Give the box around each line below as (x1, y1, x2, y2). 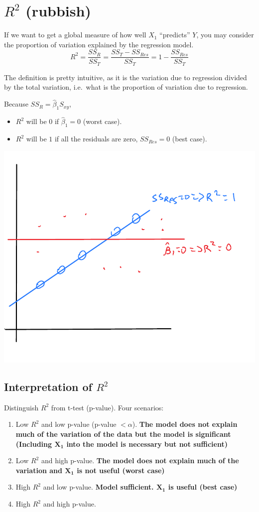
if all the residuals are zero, (54, 133, 138, 144)
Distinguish (4, 402, 39, 412)
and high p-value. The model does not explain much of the (41, 455, 239, 466)
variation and (15, 465, 62, 475)
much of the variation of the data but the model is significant (15, 429, 231, 439)
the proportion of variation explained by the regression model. (4, 39, 194, 49)
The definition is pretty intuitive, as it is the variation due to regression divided (4, 72, 247, 82)
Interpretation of (4, 379, 92, 394)
